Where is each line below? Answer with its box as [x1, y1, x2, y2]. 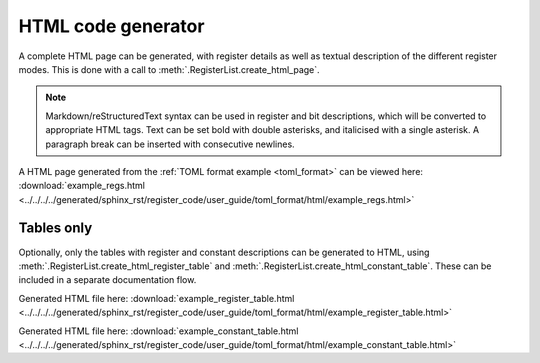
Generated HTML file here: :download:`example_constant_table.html [18, 325, 299, 337]
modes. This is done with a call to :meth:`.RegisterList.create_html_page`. [18, 63, 320, 75]
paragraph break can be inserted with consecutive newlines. [45, 138, 295, 150]
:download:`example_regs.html [18, 180, 145, 192]
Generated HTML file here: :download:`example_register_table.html [18, 292, 295, 304]
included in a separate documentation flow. [18, 274, 197, 286]
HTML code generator [18, 15, 205, 37]
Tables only [18, 220, 93, 237]
